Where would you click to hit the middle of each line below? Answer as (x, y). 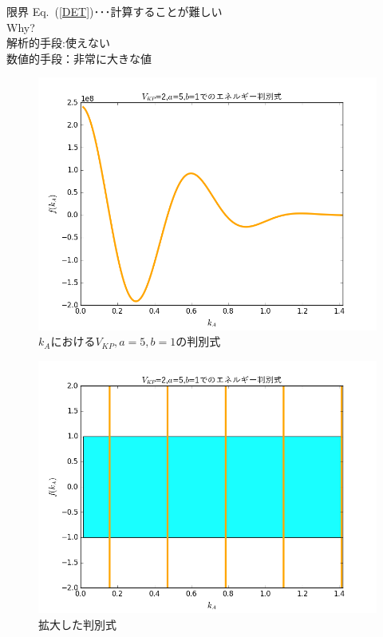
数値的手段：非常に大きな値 (79, 58)
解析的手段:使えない (58, 43)
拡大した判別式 (77, 624)
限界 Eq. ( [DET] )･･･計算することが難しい (115, 11)
